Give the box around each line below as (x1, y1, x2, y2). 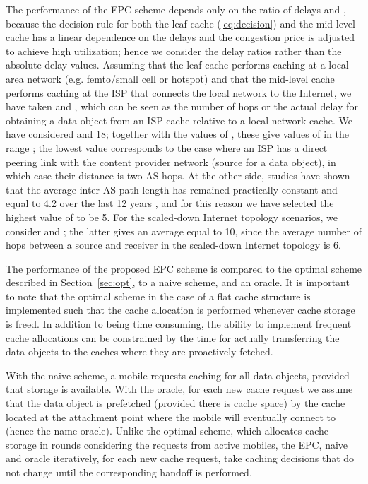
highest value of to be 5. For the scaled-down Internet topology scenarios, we (6, 209, 338, 224)
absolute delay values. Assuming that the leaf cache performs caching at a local (6, 57, 349, 72)
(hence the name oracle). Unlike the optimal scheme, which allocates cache (6, 423, 329, 438)
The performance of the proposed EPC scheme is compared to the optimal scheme (6, 261, 362, 276)
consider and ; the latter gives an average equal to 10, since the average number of (6, 223, 362, 238)
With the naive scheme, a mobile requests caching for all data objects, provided (6, 367, 350, 382)
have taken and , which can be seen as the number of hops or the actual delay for (6, 99, 358, 114)
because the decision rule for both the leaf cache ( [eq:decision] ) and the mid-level (6, 16, 355, 30)
